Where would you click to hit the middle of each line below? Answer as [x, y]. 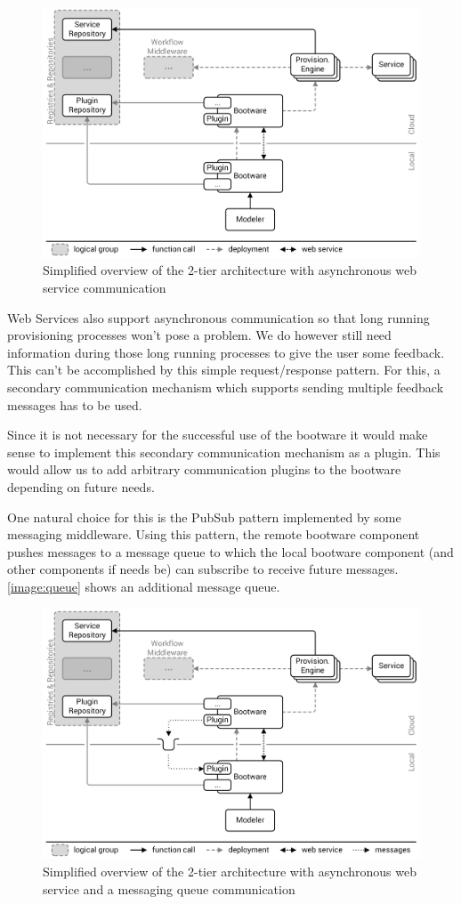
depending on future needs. [81, 486]
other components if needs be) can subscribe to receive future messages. [203, 569]
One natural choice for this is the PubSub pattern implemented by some [204, 517]
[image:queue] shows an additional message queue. [144, 586]
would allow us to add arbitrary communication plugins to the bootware [204, 469]
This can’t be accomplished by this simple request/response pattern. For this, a [224, 370]
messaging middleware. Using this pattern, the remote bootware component [214, 534]
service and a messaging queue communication [169, 888]
